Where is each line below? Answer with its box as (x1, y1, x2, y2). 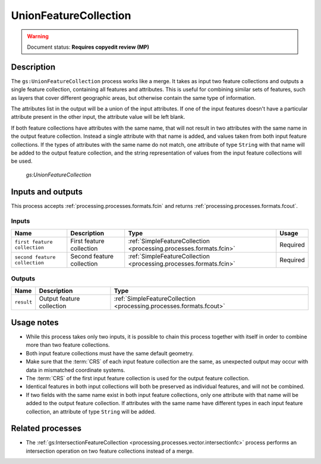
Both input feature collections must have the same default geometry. (26, 349, 194, 356)
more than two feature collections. (26, 342, 110, 349)
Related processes (11, 424, 81, 434)
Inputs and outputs (11, 187, 83, 197)
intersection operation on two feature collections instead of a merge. (26, 447, 194, 454)
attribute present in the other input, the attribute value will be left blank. (11, 113, 185, 121)
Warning (27, 33, 49, 40)
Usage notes (11, 317, 59, 327)
